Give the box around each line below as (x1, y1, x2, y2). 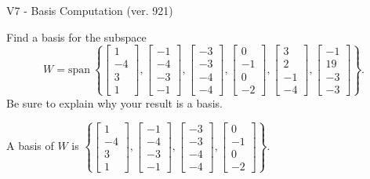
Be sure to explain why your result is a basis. (6, 94, 223, 111)
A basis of (6, 137, 54, 154)
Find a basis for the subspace (6, 28, 147, 45)
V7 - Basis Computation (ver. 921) (6, 2, 173, 18)
